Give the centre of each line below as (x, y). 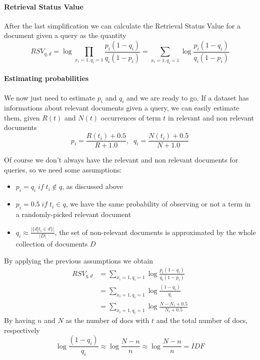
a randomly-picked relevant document (73, 214)
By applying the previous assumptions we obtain (79, 260)
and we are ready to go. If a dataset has (188, 97)
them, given (22, 117)
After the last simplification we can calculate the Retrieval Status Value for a (122, 25)
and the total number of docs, (202, 320)
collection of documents (52, 244)
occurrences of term (131, 117)
